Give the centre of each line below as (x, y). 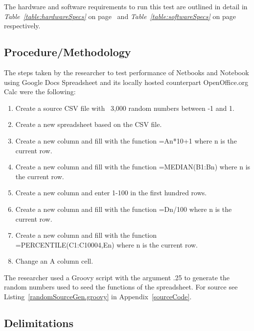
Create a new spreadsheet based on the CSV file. (89, 124)
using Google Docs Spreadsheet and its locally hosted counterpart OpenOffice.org (126, 82)
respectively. (22, 26)
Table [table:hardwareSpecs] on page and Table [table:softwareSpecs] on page (120, 16)
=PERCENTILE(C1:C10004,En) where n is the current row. (107, 244)
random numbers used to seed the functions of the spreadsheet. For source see (121, 287)
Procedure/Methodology (68, 52)
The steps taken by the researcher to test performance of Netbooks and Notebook (127, 72)
